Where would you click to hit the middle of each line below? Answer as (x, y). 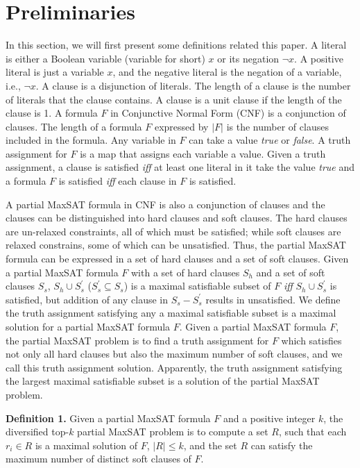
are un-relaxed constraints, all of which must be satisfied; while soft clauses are (173, 231)
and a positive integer (269, 418)
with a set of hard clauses (186, 272)
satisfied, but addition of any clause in (87, 299)
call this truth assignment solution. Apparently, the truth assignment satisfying (174, 367)
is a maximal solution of (86, 445)
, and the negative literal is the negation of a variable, (227, 72)
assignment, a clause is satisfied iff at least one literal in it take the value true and (180, 167)
